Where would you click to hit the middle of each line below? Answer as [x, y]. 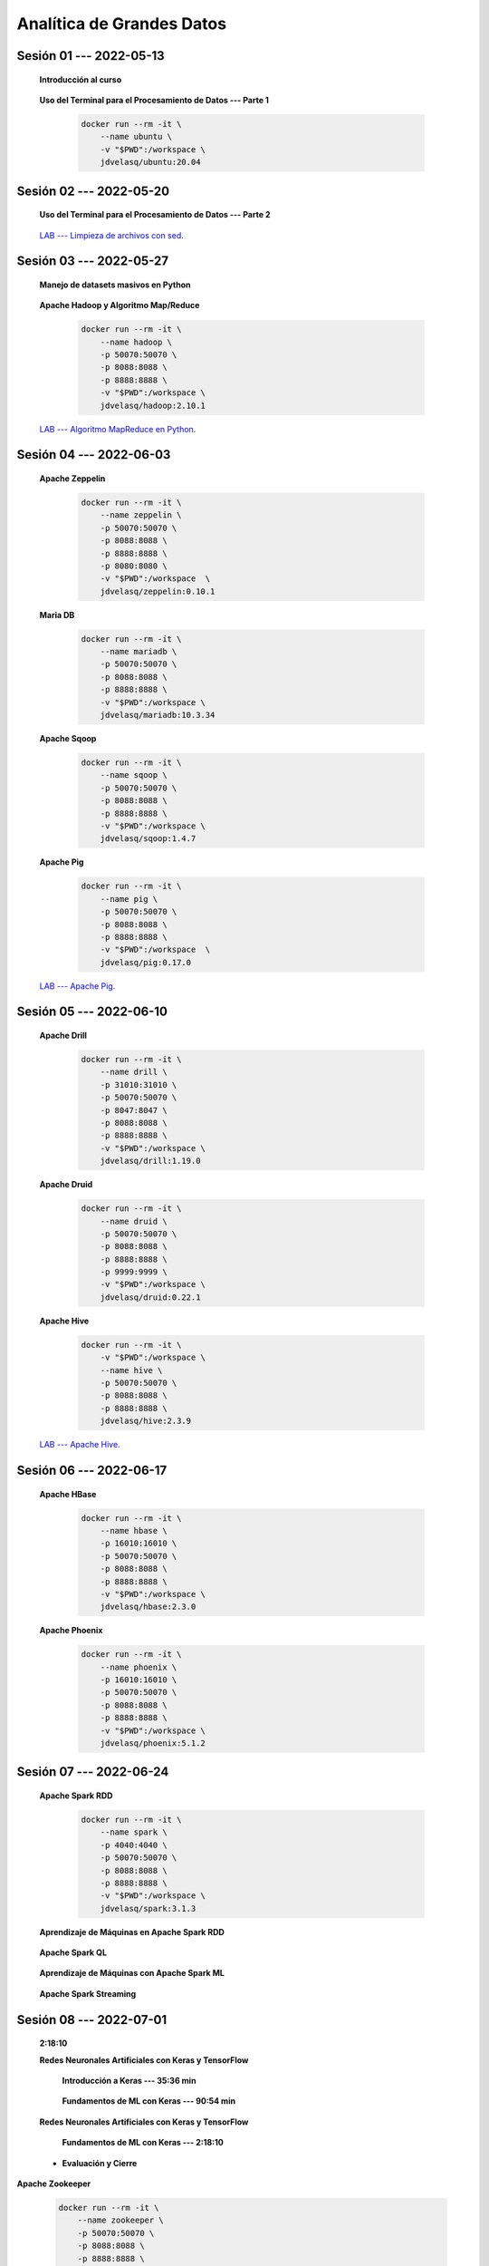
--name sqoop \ [134, 775]
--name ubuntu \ [136, 137]
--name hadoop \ [136, 342]
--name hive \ [131, 1370]
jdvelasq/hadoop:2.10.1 [153, 405]
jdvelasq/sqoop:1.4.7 [148, 839]
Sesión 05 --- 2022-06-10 [92, 1012]
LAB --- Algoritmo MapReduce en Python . [118, 429]
